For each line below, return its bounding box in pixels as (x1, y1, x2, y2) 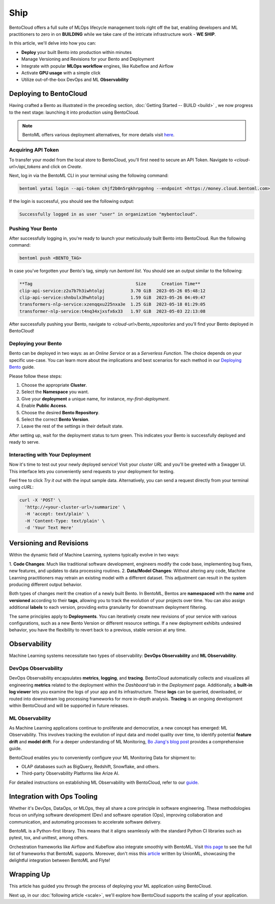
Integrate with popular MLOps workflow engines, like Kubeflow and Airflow (21, 63, 174, 69)
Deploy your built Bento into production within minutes (21, 49, 132, 55)
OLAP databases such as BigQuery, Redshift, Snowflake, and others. (21, 764, 160, 770)
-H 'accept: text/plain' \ (25, 511, 90, 517)
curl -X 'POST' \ (19, 498, 61, 503)
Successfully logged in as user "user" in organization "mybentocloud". (19, 211, 198, 217)
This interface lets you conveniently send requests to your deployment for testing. (9, 468, 175, 474)
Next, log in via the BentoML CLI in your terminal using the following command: (9, 173, 169, 178)
